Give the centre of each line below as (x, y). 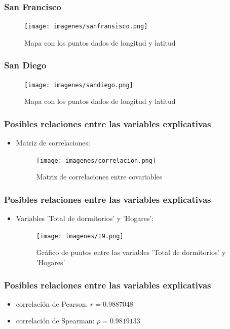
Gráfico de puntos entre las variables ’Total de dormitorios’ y (131, 252)
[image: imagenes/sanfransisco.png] (86, 27)
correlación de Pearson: (52, 303)
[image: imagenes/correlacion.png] (96, 160)
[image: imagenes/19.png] (80, 236)
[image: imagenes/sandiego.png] (79, 85)
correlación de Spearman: (55, 321)
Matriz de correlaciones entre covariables (99, 177)
